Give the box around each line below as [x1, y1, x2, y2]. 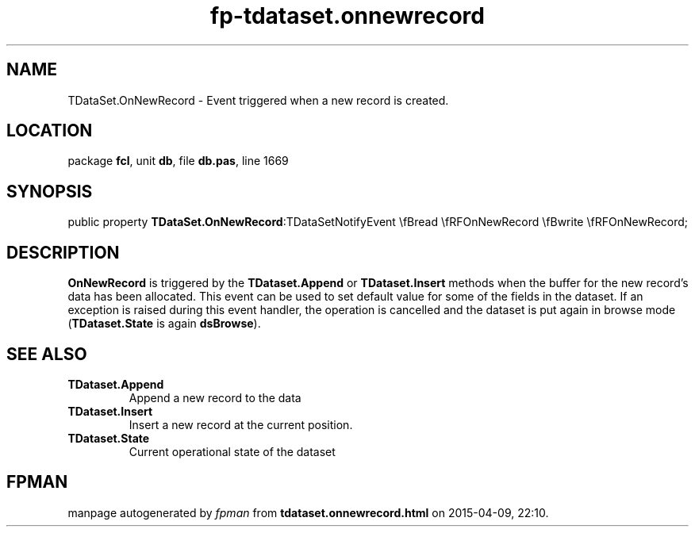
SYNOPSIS [6, 181, 93, 201]
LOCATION [6, 121, 93, 141]
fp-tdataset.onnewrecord [210, 2, 485, 29]
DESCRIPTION [6, 242, 120, 263]
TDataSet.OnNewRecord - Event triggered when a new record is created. [67, 93, 449, 107]
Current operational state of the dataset [129, 444, 336, 458]
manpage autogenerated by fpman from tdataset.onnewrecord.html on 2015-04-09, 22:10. [67, 505, 549, 520]
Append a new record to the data [129, 390, 301, 405]
